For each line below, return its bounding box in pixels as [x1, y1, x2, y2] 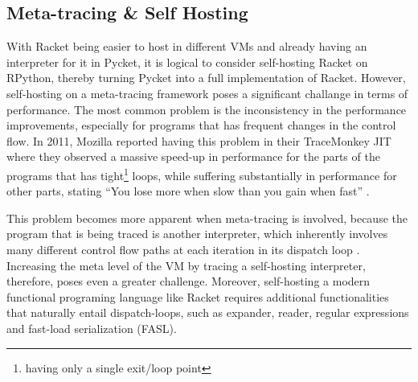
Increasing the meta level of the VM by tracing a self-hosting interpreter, [6, 257, 366, 273]
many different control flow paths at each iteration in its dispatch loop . [6, 240, 360, 257]
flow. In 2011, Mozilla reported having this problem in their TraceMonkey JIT [6, 132, 391, 149]
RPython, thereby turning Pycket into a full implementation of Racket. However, [6, 69, 406, 86]
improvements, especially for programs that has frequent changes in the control [6, 117, 396, 133]
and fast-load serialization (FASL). [6, 319, 177, 336]
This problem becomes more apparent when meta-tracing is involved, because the [6, 209, 408, 226]
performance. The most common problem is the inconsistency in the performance [6, 101, 407, 117]
